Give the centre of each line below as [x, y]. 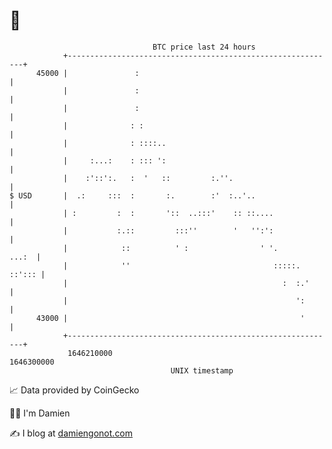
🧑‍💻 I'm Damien [40, 413]
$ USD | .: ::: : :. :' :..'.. [132, 195]
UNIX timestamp [202, 370]
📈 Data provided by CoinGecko [74, 390]
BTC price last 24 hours [204, 47]
